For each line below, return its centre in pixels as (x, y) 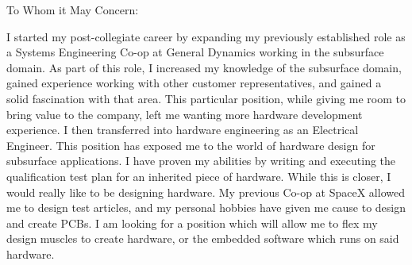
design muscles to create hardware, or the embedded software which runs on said (203, 238)
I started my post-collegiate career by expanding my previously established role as (206, 36)
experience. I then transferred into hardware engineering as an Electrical (183, 130)
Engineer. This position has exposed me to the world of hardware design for (191, 145)
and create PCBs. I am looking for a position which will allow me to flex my (192, 223)
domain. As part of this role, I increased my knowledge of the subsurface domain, (204, 67)
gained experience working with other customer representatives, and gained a (194, 83)
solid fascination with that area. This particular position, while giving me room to (206, 98)
